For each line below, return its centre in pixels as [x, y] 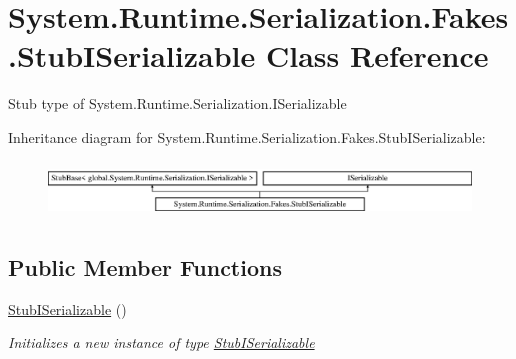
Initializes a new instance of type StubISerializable [161, 342]
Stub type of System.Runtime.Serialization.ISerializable [177, 103]
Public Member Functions [145, 266]
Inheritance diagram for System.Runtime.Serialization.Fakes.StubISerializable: [247, 136]
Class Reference [377, 55]
